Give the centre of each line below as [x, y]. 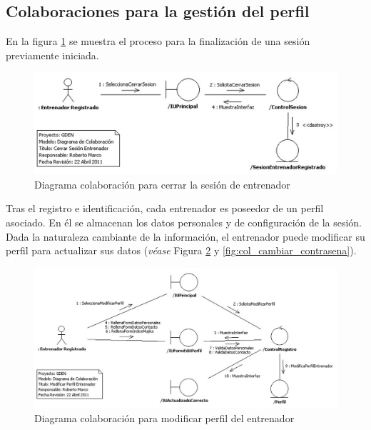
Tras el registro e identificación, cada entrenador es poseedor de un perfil [165, 208]
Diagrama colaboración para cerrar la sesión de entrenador [162, 184]
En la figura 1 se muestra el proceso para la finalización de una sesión [158, 41]
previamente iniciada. [52, 55]
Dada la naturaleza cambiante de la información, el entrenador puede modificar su [185, 236]
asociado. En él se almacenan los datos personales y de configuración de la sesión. [184, 222]
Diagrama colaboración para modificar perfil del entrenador [164, 418]
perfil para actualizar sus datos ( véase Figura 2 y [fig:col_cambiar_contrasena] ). [181, 250]
